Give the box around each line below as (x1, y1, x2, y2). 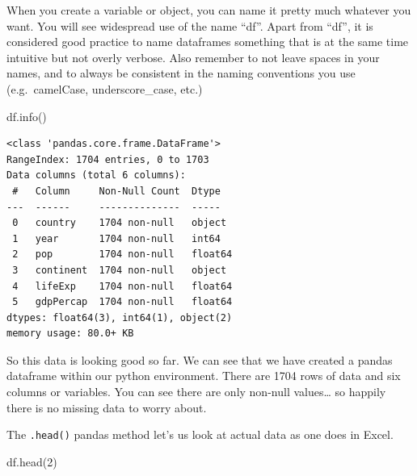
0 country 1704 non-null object (12, 217, 227, 229)
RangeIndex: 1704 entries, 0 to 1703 (6, 153, 209, 165)
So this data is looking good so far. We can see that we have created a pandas (6, 351, 393, 368)
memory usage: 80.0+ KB (6, 328, 134, 340)
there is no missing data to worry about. (6, 399, 207, 415)
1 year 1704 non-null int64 (12, 232, 221, 244)
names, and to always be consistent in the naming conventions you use (6, 65, 356, 81)
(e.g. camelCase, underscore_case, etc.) (6, 80, 203, 97)
